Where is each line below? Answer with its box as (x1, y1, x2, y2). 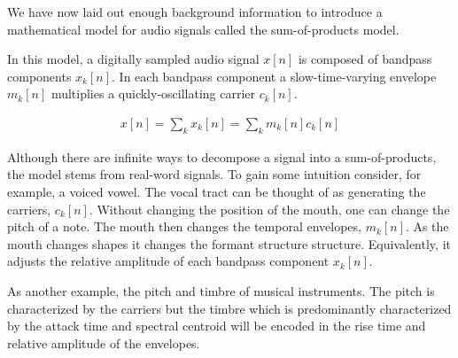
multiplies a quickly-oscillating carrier (50, 84, 256, 103)
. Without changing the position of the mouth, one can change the (89, 199, 450, 218)
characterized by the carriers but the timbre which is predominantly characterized (7, 299, 452, 317)
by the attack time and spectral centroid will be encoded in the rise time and (7, 316, 426, 335)
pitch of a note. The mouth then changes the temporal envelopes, (7, 217, 361, 236)
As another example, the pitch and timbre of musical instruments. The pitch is (7, 281, 435, 300)
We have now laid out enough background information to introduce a (7, 3, 383, 20)
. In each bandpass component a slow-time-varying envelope (112, 66, 437, 85)
